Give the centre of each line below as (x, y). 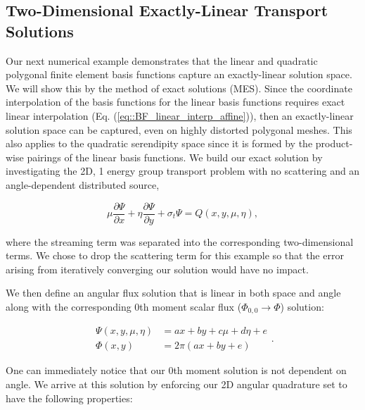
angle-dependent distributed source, (83, 184)
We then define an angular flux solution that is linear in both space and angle (173, 293)
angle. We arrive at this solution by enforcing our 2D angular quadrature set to (177, 384)
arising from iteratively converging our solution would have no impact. (157, 269)
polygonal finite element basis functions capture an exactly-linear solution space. (179, 74)
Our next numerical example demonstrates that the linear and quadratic (162, 60)
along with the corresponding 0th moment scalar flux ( (124, 306)
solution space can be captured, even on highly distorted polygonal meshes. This (179, 129)
